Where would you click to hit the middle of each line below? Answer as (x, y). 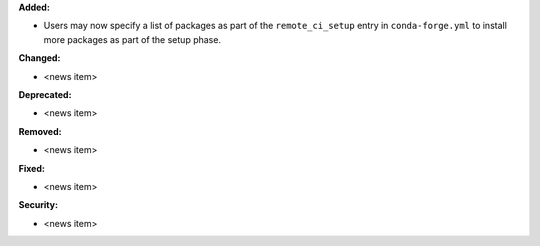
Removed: (40, 131)
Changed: (39, 58)
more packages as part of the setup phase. (132, 39)
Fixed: (31, 168)
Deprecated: (45, 94)
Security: (38, 205)
